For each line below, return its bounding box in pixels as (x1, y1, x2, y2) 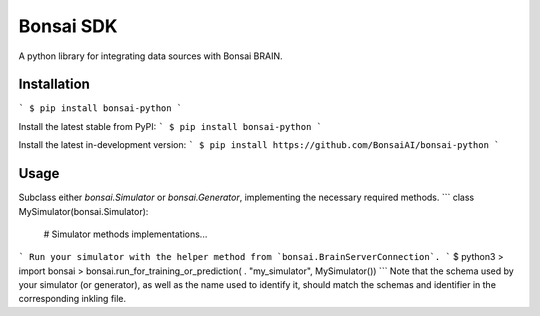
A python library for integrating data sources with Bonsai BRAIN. (18, 50, 284, 62)
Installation (18, 76, 90, 93)
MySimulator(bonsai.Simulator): (18, 205, 149, 217)
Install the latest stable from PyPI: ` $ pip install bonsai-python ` (18, 120, 322, 132)
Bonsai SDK (18, 15, 118, 37)
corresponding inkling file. (18, 293, 127, 305)
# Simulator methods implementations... (43, 228, 208, 240)
